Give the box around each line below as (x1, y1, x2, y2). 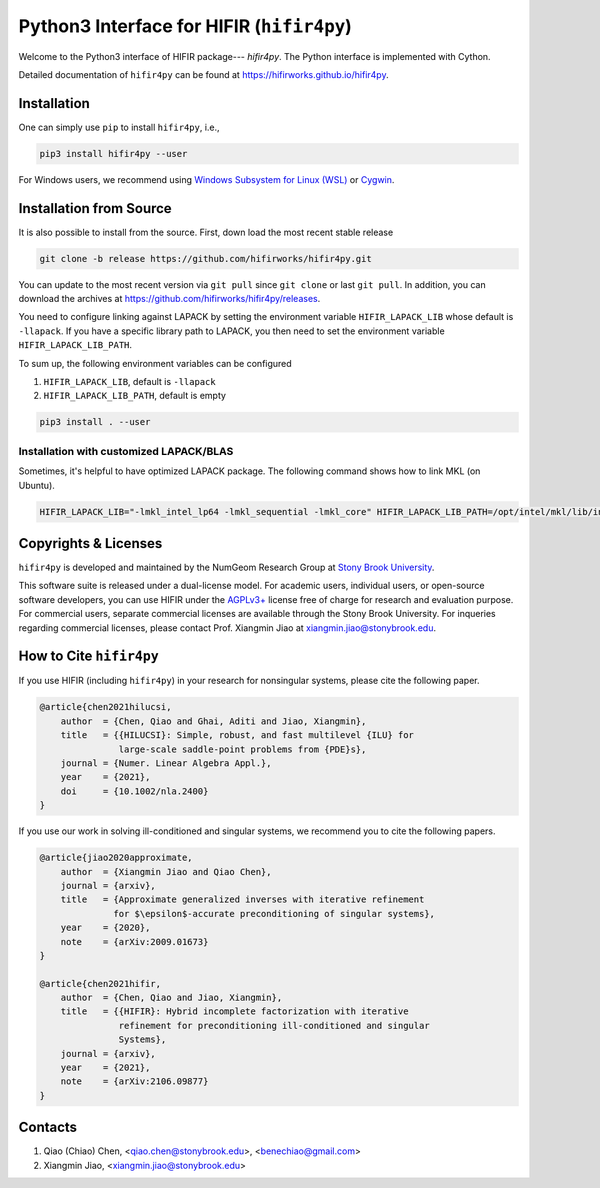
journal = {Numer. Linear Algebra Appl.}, (60, 758, 272, 769)
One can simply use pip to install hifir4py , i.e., (18, 121, 220, 133)
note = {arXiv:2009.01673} (60, 936, 209, 947)
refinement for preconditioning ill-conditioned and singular (118, 1020, 430, 1031)
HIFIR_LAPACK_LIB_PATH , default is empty (43, 390, 227, 402)
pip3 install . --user (39, 416, 151, 428)
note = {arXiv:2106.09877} (60, 1076, 209, 1087)
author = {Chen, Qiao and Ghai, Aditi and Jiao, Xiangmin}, (60, 715, 367, 727)
